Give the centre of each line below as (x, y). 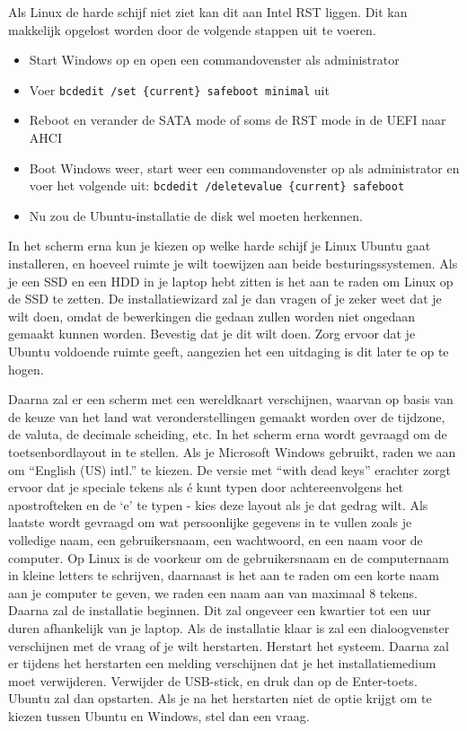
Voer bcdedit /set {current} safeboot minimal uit (179, 89)
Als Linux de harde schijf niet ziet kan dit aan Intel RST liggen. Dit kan (208, 12)
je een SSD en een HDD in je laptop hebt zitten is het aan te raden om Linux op (231, 281)
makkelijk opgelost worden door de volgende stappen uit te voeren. (192, 29)
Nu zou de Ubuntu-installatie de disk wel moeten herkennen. (196, 215)
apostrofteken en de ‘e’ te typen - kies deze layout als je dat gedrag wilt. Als (218, 504)
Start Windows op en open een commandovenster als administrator (214, 60)
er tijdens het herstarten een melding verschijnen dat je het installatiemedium (222, 663)
